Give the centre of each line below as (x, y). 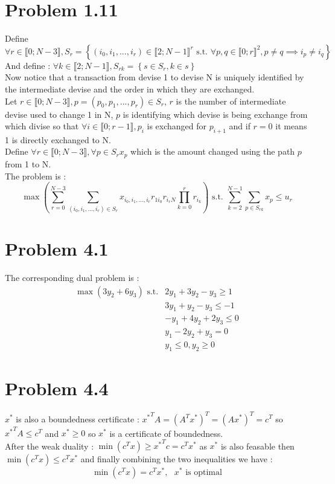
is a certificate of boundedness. (166, 433)
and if (240, 126)
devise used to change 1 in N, (59, 114)
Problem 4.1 (57, 249)
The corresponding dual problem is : (72, 277)
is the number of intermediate (231, 101)
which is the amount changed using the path (213, 151)
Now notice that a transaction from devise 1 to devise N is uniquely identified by (155, 77)
